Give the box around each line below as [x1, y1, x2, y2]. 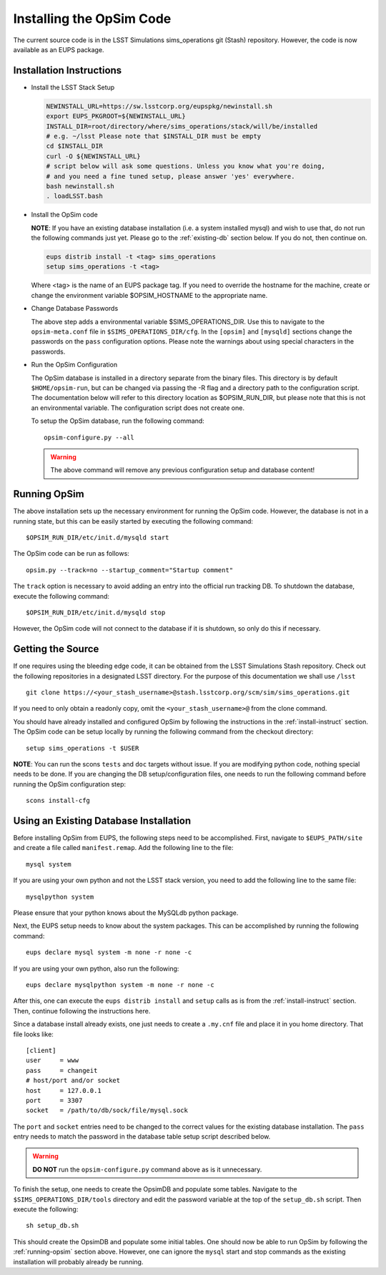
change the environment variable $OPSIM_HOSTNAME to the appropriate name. [31, 291, 268, 299]
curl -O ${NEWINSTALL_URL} [46, 152, 141, 160]
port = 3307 [26, 1096, 83, 1104]
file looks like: [13, 1029, 54, 1039]
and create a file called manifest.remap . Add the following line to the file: [13, 844, 234, 852]
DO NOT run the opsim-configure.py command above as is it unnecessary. [32, 1165, 262, 1174]
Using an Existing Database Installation [13, 814, 192, 826]
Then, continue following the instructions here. [13, 1006, 151, 1015]
